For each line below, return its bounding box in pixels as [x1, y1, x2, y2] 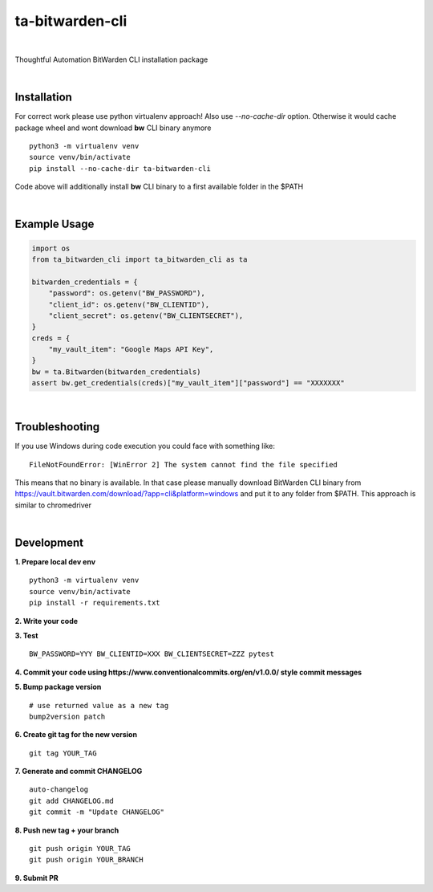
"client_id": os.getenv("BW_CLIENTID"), [48, 299, 210, 309]
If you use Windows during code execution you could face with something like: [14, 442, 276, 451]
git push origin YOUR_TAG [29, 844, 132, 853]
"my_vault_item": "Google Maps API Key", [48, 345, 214, 354]
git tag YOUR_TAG [29, 748, 97, 758]
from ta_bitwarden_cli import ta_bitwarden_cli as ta [31, 255, 248, 264]
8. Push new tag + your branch [14, 825, 119, 835]
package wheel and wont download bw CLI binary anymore [14, 123, 212, 132]
